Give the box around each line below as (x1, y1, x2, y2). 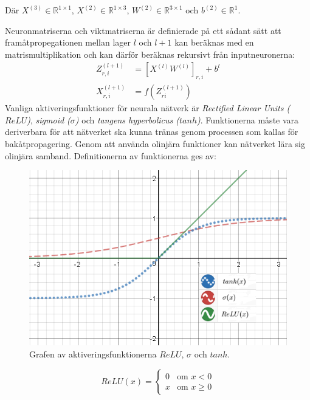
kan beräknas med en (174, 36, 254, 49)
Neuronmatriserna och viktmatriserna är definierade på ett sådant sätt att (5, 24, 281, 36)
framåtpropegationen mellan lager (5, 36, 131, 49)
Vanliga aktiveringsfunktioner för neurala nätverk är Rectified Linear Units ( (5, 102, 291, 114)
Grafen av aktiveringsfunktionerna (29, 348, 157, 360)
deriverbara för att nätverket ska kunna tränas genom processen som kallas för (5, 125, 298, 138)
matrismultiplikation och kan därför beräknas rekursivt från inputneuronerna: (5, 47, 295, 60)
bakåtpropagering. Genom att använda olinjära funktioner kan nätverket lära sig (5, 137, 305, 150)
